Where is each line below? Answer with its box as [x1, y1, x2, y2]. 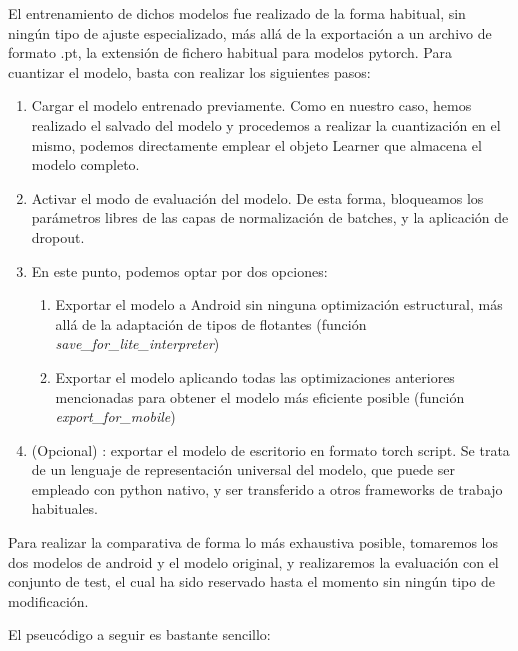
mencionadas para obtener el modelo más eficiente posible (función [55, 386, 465, 407]
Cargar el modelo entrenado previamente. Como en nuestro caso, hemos [31, 95, 472, 116]
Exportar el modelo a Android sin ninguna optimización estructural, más [55, 294, 503, 315]
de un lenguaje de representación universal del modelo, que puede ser [31, 459, 455, 480]
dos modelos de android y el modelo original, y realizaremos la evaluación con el [8, 551, 499, 572]
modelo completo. [31, 154, 140, 175]
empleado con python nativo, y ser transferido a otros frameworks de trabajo [31, 478, 503, 499]
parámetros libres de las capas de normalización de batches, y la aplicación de [31, 207, 509, 228]
